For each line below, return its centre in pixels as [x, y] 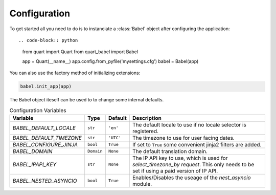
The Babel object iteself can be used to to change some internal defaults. [87, 100]
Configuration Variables [38, 110]
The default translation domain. [170, 151]
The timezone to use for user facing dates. [183, 138]
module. [142, 184]
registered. [145, 131]
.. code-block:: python [48, 40]
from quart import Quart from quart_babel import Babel [80, 52]
